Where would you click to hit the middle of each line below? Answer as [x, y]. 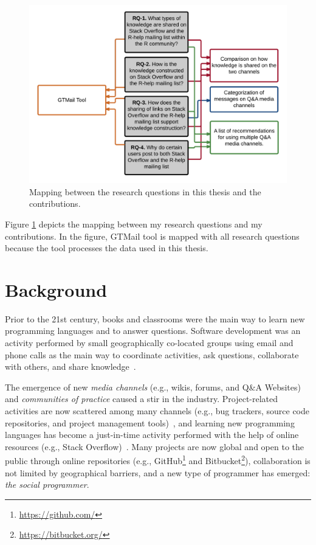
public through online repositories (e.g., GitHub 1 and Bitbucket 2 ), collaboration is [158, 460]
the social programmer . [47, 484]
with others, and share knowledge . [70, 366]
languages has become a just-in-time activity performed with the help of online [152, 435]
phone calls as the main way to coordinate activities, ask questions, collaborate [152, 354]
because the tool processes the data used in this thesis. [107, 248]
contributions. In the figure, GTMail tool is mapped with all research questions [152, 236]
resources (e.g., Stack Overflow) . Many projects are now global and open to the [154, 446]
